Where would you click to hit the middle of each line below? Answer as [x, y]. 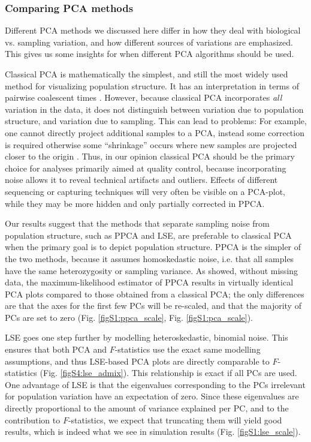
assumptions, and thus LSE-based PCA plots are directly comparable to [137, 361]
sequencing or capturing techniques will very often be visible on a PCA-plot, [145, 191]
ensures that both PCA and [56, 349]
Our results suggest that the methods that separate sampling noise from [137, 223]
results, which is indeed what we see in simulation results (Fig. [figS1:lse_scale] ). [153, 432]
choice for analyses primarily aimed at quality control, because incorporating [146, 168]
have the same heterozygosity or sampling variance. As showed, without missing [152, 270]
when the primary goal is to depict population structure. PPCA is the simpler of [153, 247]
